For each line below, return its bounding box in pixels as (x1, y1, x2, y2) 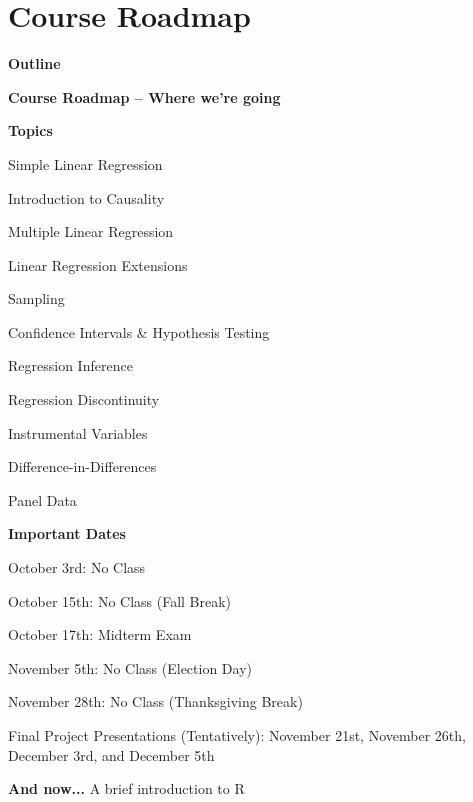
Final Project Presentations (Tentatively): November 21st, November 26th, (8, 725, 466, 745)
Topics (8, 120, 53, 141)
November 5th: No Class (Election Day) (8, 657, 253, 678)
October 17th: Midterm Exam (8, 624, 192, 645)
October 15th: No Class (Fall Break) (8, 590, 232, 611)
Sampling (8, 288, 65, 309)
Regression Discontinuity (8, 389, 160, 410)
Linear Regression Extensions (8, 254, 188, 275)
